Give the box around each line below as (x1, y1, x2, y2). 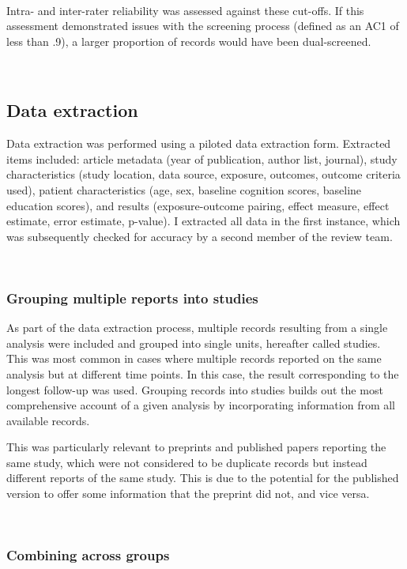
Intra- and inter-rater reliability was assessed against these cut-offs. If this (6, 2, 364, 18)
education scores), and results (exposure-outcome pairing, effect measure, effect (6, 197, 390, 213)
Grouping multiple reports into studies (6, 288, 258, 307)
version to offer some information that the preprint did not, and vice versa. (6, 485, 370, 502)
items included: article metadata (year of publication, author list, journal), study (6, 150, 398, 167)
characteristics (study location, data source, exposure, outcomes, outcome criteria (6, 166, 401, 183)
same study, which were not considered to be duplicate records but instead (6, 454, 367, 470)
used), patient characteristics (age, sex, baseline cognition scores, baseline (6, 181, 362, 198)
